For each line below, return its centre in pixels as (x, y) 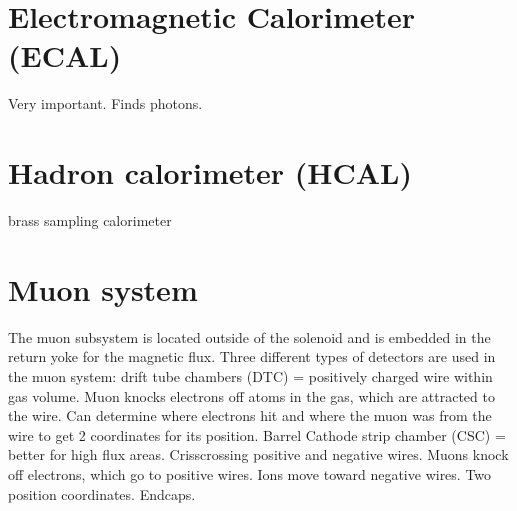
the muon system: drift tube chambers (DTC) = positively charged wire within (250, 375)
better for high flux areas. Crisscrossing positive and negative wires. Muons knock (258, 454)
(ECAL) (65, 55)
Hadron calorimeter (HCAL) (210, 172)
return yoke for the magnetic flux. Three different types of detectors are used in (252, 356)
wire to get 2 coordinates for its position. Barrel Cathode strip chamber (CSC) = (257, 434)
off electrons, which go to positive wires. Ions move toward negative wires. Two (250, 473)
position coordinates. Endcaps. (102, 493)
